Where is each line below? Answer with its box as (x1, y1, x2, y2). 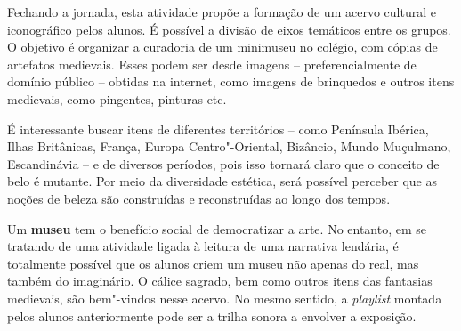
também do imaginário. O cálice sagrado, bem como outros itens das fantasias (7, 271, 433, 290)
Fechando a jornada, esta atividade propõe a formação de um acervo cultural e (7, 3, 436, 20)
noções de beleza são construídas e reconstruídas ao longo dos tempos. (7, 189, 391, 207)
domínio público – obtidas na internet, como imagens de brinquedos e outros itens (7, 72, 455, 91)
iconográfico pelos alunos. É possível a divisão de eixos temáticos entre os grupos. (7, 20, 451, 38)
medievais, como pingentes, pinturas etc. (7, 89, 227, 108)
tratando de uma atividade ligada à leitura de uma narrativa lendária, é (7, 237, 399, 255)
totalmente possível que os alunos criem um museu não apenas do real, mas (7, 254, 419, 272)
